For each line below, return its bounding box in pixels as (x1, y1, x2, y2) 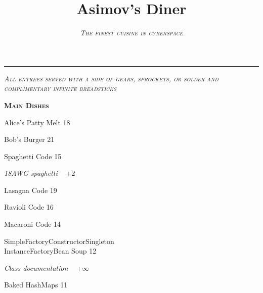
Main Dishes (4, 100, 49, 110)
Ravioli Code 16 (4, 202, 54, 212)
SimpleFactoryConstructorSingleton (4, 235, 114, 246)
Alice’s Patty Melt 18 (4, 117, 70, 127)
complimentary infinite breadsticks (4, 83, 116, 93)
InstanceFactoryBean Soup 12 (4, 246, 97, 256)
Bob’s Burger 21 (4, 134, 55, 144)
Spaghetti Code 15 (4, 151, 62, 161)
